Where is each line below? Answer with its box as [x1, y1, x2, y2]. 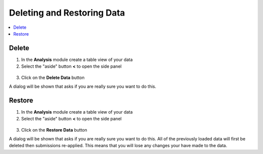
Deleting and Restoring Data [9, 7, 125, 18]
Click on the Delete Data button [21, 75, 85, 80]
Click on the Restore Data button [21, 127, 88, 133]
